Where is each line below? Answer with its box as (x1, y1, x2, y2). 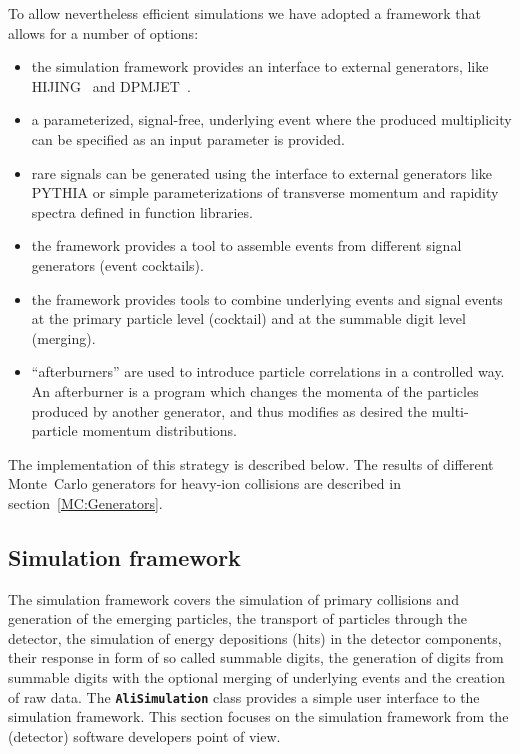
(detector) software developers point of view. (8, 725, 281, 746)
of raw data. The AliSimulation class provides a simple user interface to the (8, 686, 480, 707)
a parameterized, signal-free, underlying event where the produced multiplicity (31, 109, 512, 130)
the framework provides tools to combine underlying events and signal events (31, 288, 503, 309)
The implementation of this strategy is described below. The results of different (8, 453, 494, 474)
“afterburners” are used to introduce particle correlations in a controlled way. (31, 361, 505, 382)
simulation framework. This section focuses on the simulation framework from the (8, 706, 509, 727)
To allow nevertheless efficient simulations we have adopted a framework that (8, 3, 481, 23)
